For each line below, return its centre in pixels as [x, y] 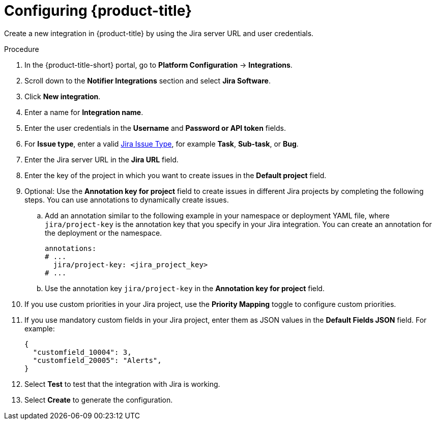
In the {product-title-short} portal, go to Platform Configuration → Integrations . [158, 65]
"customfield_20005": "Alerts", [97, 360]
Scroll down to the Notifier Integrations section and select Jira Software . [148, 80]
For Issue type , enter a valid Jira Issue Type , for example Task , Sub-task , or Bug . [162, 144]
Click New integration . [63, 96]
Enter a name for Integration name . [84, 112]
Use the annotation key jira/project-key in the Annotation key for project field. [185, 288]
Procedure [22, 49]
